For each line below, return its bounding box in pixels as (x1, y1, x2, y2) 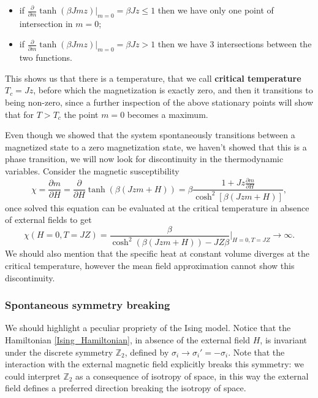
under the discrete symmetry (5, 345, 113, 358)
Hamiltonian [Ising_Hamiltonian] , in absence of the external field (5, 333, 251, 346)
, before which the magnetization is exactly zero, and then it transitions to (33, 84, 313, 96)
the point (64, 107, 99, 120)
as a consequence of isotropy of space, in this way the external (75, 369, 309, 382)
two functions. (19, 51, 72, 64)
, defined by (124, 345, 169, 358)
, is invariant (260, 333, 308, 346)
